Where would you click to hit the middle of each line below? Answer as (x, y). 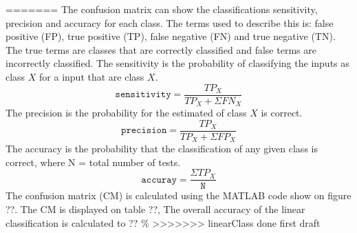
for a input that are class (92, 76)
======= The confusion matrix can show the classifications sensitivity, (162, 9)
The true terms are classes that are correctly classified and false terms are (161, 49)
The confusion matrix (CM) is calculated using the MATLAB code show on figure (178, 195)
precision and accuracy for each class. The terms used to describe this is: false (170, 22)
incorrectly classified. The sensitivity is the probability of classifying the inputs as (177, 63)
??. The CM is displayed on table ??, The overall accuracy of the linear (155, 209)
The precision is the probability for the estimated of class (126, 113)
